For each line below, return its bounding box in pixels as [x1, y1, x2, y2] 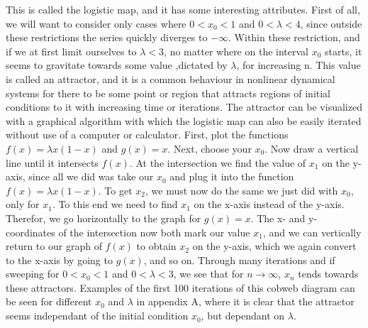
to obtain [136, 239, 177, 253]
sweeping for [6, 266, 60, 281]
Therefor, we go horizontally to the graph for [6, 210, 201, 225]
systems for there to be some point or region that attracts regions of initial [6, 85, 331, 100]
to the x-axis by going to [6, 252, 113, 267]
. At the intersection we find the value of [129, 155, 306, 170]
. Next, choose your [167, 141, 252, 155]
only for [6, 197, 40, 212]
